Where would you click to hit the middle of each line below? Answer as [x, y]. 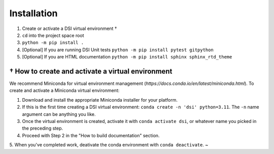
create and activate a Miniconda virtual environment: [64, 90]
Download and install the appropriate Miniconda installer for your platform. [100, 100]
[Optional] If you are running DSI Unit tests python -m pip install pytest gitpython [118, 50]
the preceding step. [43, 128]
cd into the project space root [53, 35]
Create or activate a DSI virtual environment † [70, 28]
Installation [33, 13]
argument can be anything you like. [59, 114]
